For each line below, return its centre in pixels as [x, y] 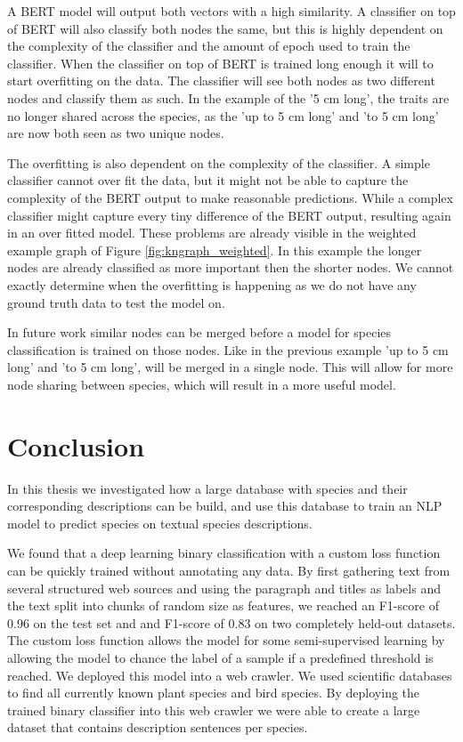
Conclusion [76, 445]
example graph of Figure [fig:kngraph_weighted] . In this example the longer [215, 250]
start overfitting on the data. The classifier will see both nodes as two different [221, 81]
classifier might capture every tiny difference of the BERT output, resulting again [229, 215]
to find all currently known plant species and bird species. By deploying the [214, 693]
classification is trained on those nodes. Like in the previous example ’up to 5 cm [228, 349]
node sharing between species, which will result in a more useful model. [202, 384]
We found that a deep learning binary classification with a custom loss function [224, 553]
